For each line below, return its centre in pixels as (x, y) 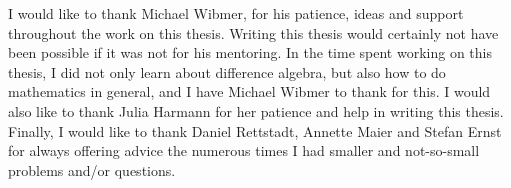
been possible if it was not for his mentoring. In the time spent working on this (250, 52)
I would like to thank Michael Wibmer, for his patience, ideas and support (236, 13)
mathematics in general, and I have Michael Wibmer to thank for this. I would (249, 91)
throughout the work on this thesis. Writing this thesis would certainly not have (253, 32)
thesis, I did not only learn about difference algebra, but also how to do (227, 71)
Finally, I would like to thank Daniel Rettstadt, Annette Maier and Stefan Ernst (255, 130)
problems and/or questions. (92, 169)
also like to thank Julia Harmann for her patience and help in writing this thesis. (256, 110)
